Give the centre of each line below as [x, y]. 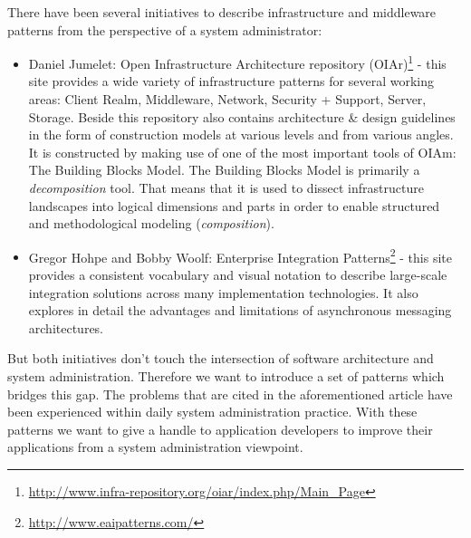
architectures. [66, 327]
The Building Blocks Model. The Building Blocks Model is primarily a [224, 170]
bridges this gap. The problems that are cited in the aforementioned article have [230, 394]
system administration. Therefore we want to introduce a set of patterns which [226, 376]
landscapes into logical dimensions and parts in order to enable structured [234, 205]
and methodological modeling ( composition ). [151, 223]
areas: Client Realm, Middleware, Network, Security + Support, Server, [227, 99]
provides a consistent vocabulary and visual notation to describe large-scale [238, 275]
